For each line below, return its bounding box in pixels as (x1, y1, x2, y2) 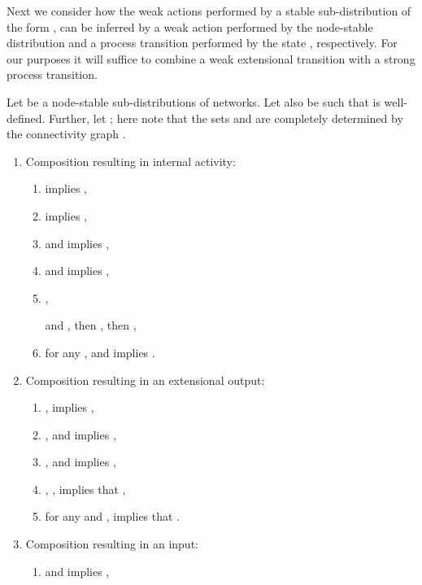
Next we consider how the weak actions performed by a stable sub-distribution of (7, 2, 411, 19)
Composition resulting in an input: (25, 535, 198, 552)
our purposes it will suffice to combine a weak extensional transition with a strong (7, 50, 415, 67)
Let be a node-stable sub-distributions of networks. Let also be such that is (7, 93, 381, 110)
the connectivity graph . (7, 125, 126, 142)
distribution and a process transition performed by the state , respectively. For (7, 34, 398, 51)
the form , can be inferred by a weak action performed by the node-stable (7, 18, 373, 35)
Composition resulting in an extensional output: (25, 371, 265, 388)
